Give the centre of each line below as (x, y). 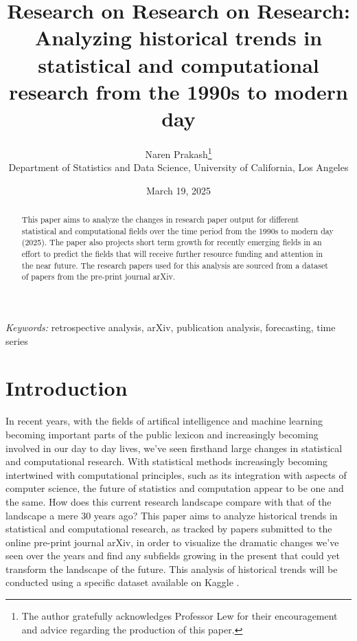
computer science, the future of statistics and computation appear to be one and (175, 488)
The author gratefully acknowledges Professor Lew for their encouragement (180, 616)
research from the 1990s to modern (178, 91)
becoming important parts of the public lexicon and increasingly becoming (162, 434)
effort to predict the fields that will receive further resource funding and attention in (172, 254)
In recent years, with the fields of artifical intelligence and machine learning (164, 421)
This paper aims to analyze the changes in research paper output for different (160, 220)
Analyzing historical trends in (178, 37)
